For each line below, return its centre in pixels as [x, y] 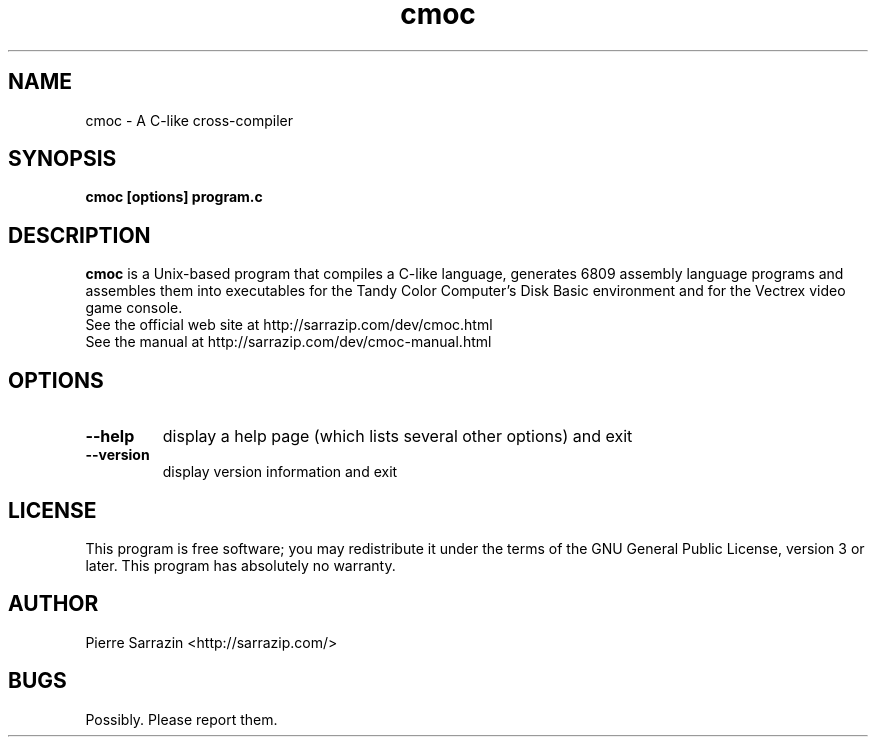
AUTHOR [53, 604]
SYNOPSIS [62, 159]
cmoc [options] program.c [174, 197]
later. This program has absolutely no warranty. [240, 565]
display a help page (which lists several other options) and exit [397, 436]
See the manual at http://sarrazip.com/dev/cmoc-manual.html [288, 342]
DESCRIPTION [79, 235]
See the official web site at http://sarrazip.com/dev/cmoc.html [289, 325]
